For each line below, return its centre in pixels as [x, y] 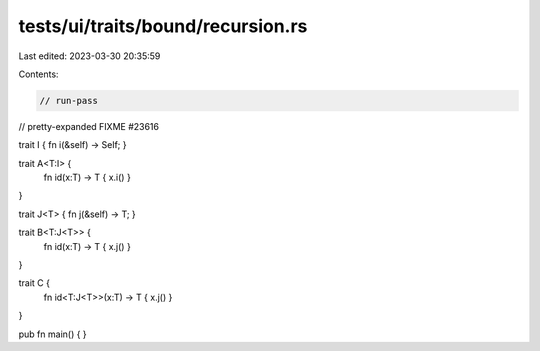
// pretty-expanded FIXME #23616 [89, 126]
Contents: [38, 74]
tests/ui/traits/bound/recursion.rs [163, 26]
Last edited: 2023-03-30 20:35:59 [89, 56]
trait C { [34, 283]
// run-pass [69, 100]
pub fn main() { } [52, 334]
